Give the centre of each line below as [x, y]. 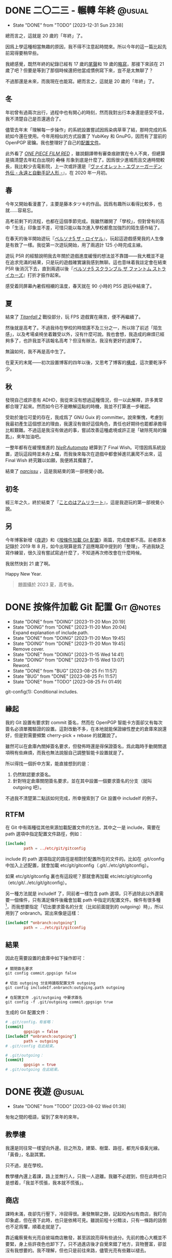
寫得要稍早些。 [25, 53]
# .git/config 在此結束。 [31, 1046]
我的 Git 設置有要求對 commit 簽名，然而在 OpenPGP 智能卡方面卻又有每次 [84, 722]
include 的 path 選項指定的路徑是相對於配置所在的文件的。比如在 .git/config [85, 859]
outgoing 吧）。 [28, 787]
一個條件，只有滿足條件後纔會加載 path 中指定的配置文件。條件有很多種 [85, 900]
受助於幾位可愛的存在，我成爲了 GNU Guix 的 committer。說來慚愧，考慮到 [84, 417]
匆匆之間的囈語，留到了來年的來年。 [44, 1117]
